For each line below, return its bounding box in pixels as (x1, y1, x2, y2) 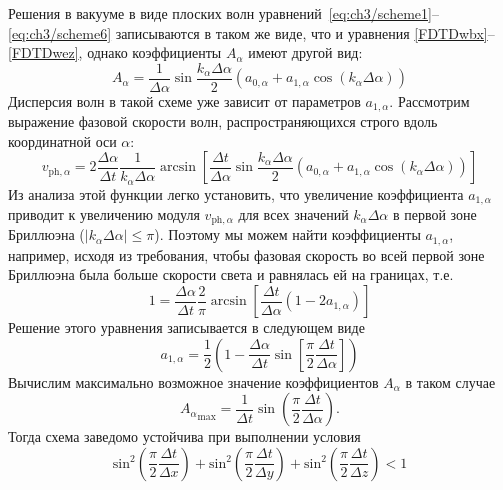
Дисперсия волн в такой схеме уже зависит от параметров (8, 90, 361, 111)
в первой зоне (392, 203, 477, 224)
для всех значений (238, 203, 349, 224)
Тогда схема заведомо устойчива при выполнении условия (8, 426, 361, 447)
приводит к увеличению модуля (8, 203, 200, 224)
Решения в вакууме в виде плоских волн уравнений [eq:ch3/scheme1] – (8, 3, 439, 23)
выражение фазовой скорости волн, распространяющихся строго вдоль (8, 111, 438, 132)
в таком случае (405, 371, 496, 392)
